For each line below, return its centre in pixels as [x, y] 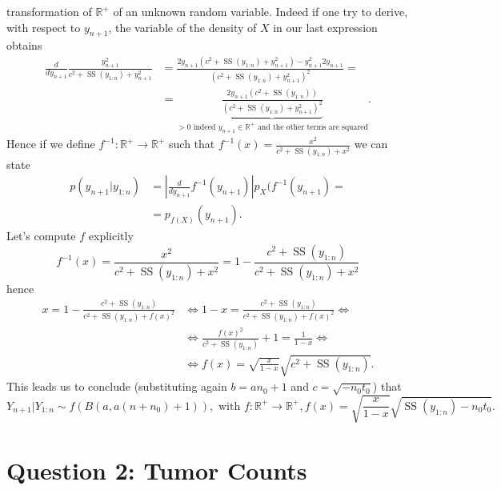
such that [192, 144]
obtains [24, 45]
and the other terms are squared [313, 127]
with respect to [44, 27]
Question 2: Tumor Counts [157, 470]
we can [371, 144]
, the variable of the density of [182, 27]
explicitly [111, 236]
